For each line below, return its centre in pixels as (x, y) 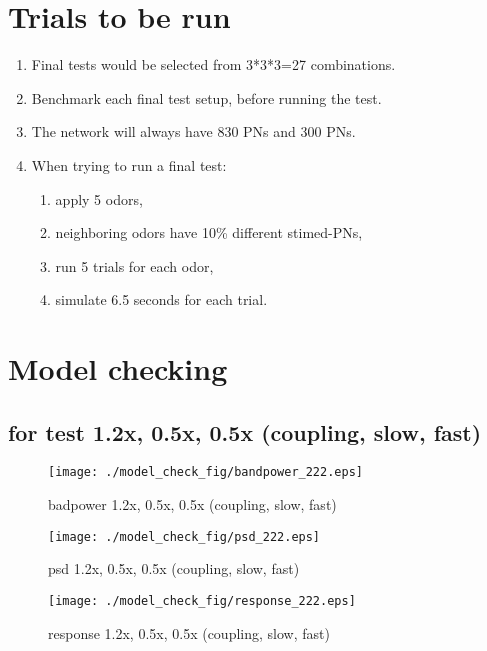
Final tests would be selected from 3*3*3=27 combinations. (213, 64)
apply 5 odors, (99, 198)
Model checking (118, 368)
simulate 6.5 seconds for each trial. (161, 299)
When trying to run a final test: (129, 164)
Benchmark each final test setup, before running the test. (206, 97)
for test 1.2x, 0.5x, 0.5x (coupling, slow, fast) (245, 431)
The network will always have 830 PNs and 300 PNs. (193, 131)
